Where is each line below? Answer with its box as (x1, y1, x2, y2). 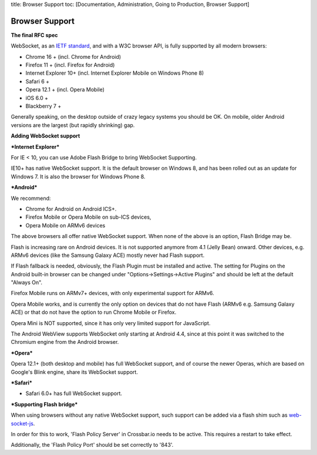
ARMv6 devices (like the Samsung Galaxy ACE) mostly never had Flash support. (11, 252, 205, 259)
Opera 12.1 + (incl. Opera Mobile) (25, 86, 105, 93)
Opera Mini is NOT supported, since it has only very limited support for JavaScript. (11, 319, 211, 326)
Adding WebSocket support (11, 132, 80, 139)
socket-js (11, 420, 33, 427)
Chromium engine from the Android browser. (11, 339, 119, 346)
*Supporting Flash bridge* (11, 400, 78, 408)
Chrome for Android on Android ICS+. (25, 205, 117, 212)
